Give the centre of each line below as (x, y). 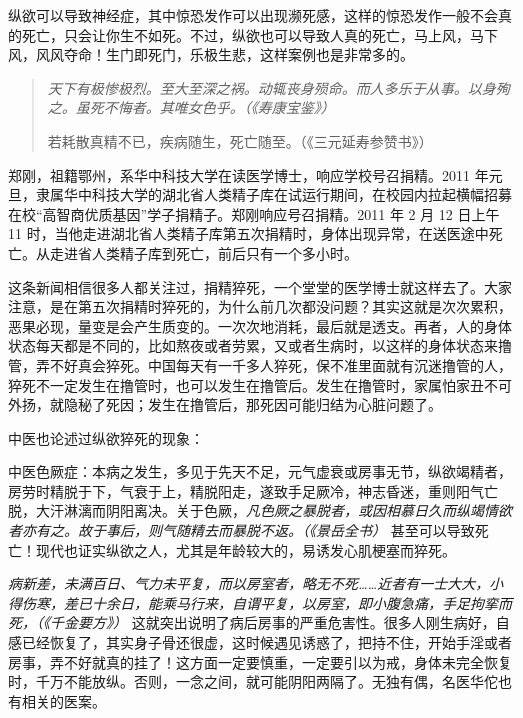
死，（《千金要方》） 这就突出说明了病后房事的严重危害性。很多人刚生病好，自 (259, 622)
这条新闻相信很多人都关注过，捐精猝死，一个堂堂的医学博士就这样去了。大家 (260, 286)
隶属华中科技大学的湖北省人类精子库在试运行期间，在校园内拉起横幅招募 (273, 194)
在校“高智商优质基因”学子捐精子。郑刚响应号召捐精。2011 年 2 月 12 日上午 (254, 213)
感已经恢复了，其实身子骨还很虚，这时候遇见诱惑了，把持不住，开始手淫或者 (260, 642)
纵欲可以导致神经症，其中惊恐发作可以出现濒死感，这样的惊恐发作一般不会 (253, 15)
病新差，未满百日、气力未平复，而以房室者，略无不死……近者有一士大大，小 (256, 583)
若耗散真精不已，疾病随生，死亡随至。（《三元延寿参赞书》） (240, 140)
